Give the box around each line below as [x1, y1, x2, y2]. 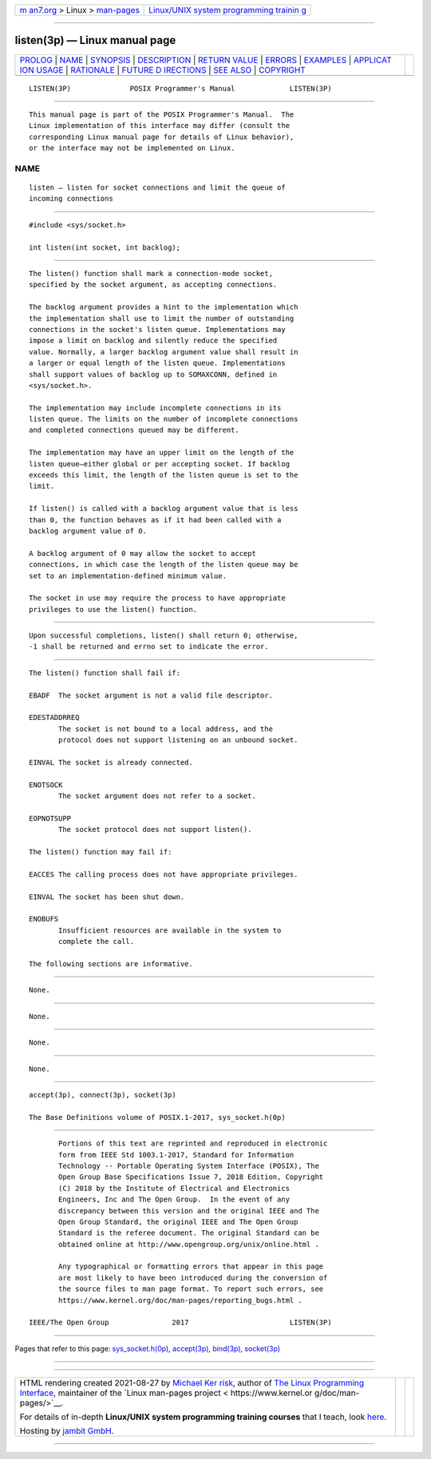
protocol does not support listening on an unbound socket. [58, 736, 299, 745]
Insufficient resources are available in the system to [58, 925, 282, 935]
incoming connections [29, 194, 113, 203]
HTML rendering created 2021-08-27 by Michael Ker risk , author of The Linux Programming [19, 1377, 365, 1389]
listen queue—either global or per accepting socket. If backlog [29, 459, 291, 468]
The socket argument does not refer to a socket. [58, 792, 257, 801]
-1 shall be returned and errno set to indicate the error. [29, 642, 269, 651]
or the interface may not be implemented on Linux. [29, 144, 235, 153]
